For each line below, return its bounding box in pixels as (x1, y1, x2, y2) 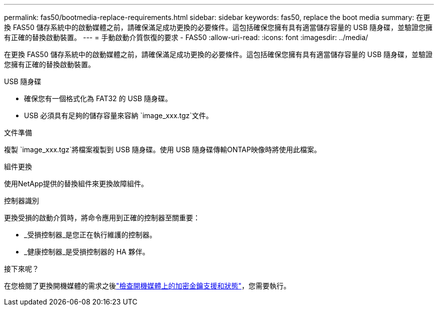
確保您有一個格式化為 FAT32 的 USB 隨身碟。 (24, 94, 172, 103)
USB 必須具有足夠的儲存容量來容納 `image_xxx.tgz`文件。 (24, 111, 213, 120)
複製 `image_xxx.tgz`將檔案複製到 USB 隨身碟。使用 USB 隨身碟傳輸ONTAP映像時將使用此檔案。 (4, 145, 321, 154)
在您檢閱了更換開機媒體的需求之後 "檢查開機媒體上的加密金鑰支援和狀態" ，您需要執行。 (4, 281, 291, 290)
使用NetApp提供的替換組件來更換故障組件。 (4, 179, 148, 188)
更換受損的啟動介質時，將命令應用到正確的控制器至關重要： (4, 213, 200, 222)
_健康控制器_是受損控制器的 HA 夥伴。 (24, 247, 149, 256)
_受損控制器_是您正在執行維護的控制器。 (24, 230, 156, 239)
